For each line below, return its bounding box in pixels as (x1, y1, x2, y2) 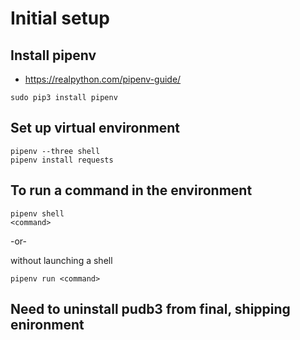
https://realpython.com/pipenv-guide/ (24, 73, 182, 85)
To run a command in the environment (10, 182, 253, 199)
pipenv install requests (10, 155, 114, 165)
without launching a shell (10, 254, 113, 266)
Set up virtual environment (10, 120, 181, 137)
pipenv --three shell (10, 146, 101, 156)
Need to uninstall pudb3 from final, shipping (10, 301, 291, 318)
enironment (10, 317, 85, 334)
